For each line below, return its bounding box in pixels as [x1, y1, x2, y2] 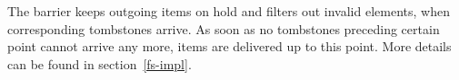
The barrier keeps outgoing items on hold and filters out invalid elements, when [7, 2, 450, 20]
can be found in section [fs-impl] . [7, 54, 192, 73]
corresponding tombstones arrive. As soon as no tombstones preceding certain [7, 19, 440, 38]
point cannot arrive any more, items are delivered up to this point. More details [7, 37, 452, 56]
